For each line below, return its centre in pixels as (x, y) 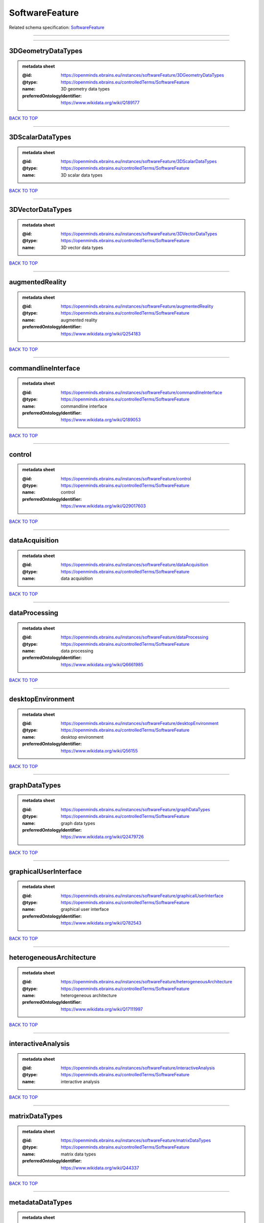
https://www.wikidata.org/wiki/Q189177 (100, 102)
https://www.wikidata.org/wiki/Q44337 (100, 1168)
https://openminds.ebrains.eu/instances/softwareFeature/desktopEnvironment (140, 723)
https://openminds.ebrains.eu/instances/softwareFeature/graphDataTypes (135, 809)
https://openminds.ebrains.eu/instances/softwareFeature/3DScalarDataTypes (139, 161)
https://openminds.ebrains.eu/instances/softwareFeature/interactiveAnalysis (138, 1068)
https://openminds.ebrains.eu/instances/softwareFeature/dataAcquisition (135, 565)
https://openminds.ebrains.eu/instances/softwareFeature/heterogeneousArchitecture (146, 982)
